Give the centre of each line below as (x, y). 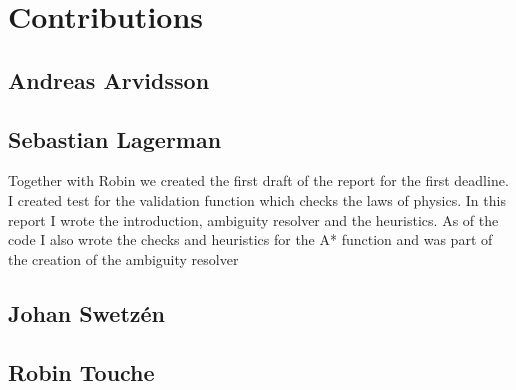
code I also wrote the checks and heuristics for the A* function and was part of (250, 239)
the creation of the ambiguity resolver (123, 258)
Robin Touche (81, 371)
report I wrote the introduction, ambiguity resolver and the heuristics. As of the (253, 219)
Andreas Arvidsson (109, 79)
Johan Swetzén (87, 312)
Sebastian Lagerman (115, 138)
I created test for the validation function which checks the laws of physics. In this (257, 199)
